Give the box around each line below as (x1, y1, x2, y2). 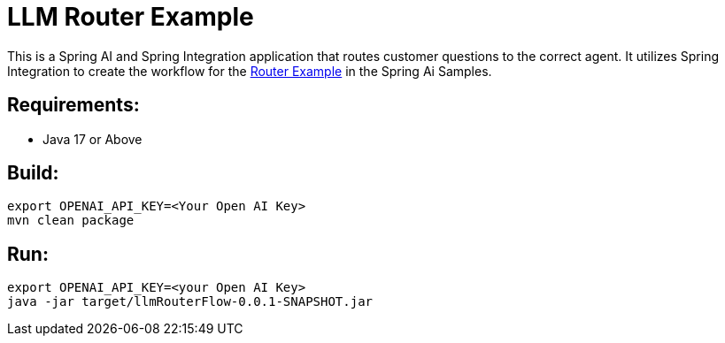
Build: (7, 162, 59, 185)
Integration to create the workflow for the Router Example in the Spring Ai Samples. (7, 63, 492, 79)
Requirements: (7, 94, 140, 117)
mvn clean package (7, 213, 135, 228)
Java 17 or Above (42, 131, 143, 147)
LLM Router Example (7, 2, 254, 32)
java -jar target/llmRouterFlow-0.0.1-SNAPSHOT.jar (7, 294, 374, 309)
